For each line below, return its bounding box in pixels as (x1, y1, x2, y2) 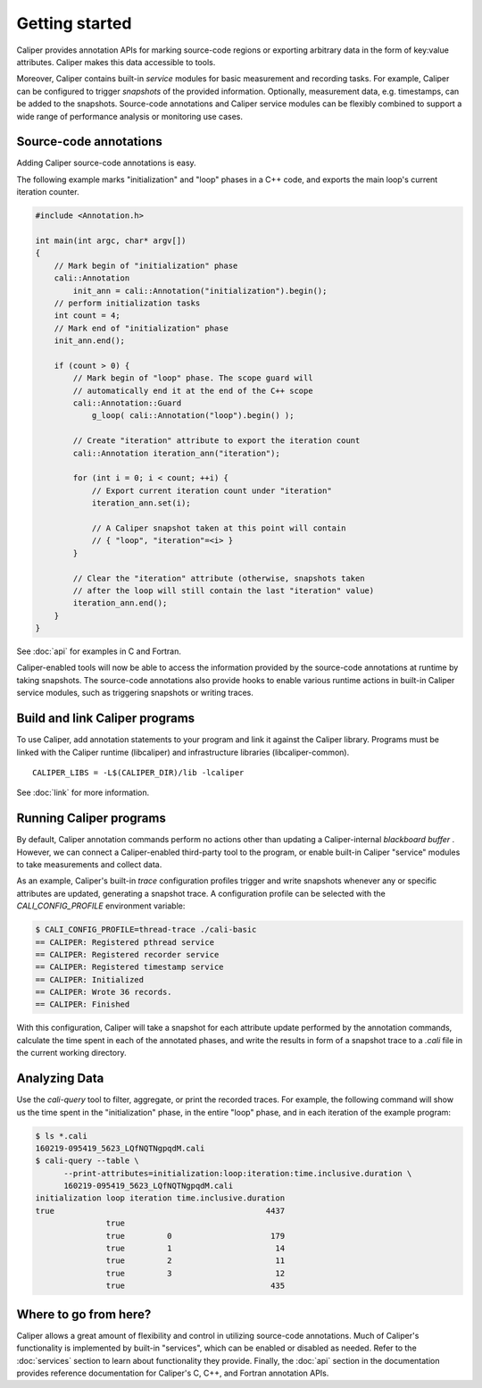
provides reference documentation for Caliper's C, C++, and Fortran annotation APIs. (16, 1367, 329, 1378)
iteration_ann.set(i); (91, 498, 191, 508)
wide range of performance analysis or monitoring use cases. (16, 111, 244, 121)
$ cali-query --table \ (35, 1156, 140, 1166)
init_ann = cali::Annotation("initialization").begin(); (72, 286, 328, 296)
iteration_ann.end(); (72, 598, 168, 608)
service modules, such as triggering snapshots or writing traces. (16, 688, 254, 698)
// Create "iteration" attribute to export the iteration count (72, 436, 361, 446)
